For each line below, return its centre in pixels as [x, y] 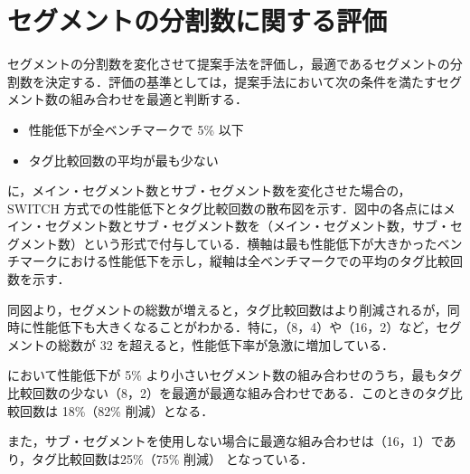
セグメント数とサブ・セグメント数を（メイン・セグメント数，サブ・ [247, 226]
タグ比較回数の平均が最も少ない [123, 160]
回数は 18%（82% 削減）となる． [117, 410]
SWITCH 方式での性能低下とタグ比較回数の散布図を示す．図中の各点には [226, 208]
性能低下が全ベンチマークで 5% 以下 [136, 129]
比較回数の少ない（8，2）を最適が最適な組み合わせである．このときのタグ [229, 393]
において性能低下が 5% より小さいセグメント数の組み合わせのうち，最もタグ [235, 375]
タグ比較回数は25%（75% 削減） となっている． [173, 458]
